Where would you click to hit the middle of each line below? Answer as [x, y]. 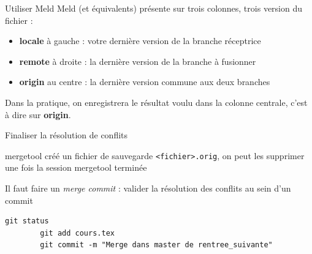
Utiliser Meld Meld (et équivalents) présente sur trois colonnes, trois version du [154, 8]
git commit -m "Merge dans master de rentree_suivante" [156, 245]
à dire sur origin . [38, 114]
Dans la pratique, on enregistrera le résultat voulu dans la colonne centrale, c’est [156, 102]
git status [27, 221]
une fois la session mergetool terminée [76, 167]
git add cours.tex [77, 233]
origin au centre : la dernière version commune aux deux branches [145, 82]
